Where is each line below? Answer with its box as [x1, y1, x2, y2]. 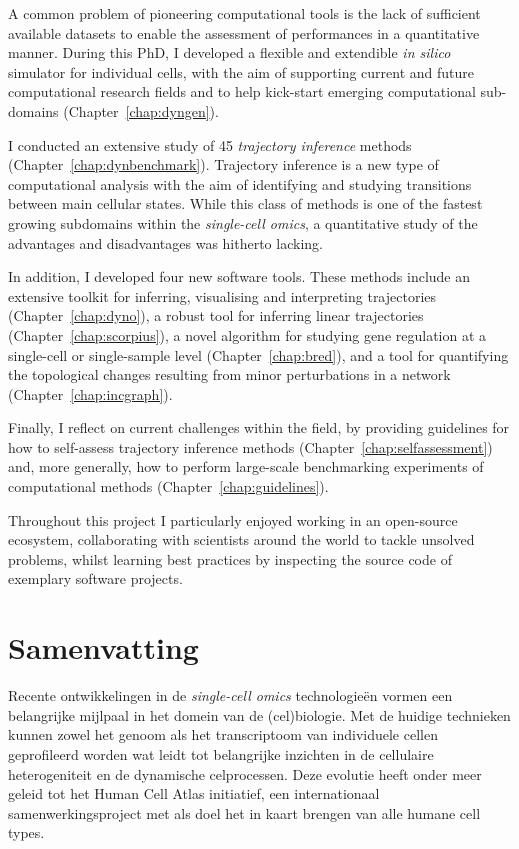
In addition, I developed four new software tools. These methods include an [8, 266, 470, 287]
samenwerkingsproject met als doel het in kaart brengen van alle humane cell [8, 802, 481, 823]
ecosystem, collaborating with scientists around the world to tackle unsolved [8, 529, 475, 550]
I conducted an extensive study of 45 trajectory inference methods [8, 134, 412, 155]
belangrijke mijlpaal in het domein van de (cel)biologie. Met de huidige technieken [8, 704, 511, 725]
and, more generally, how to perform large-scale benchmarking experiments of [8, 456, 484, 477]
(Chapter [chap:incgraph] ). [8, 383, 173, 404]
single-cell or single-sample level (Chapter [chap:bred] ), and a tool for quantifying [8, 344, 509, 365]
